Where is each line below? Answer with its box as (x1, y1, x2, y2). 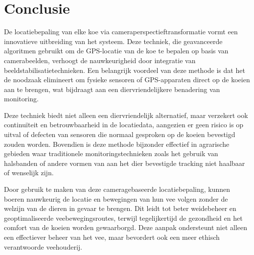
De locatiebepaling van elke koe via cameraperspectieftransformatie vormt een (4, 26, 238, 37)
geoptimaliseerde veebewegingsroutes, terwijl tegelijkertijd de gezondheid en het (4, 212, 243, 223)
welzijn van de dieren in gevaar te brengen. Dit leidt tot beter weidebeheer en (4, 203, 236, 213)
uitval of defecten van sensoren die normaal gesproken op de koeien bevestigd (4, 129, 235, 139)
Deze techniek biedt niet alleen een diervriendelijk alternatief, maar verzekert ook (4, 110, 248, 120)
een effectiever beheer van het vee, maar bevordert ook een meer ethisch (4, 232, 220, 242)
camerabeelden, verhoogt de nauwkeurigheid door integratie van (4, 55, 196, 65)
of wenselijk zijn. (4, 167, 54, 178)
